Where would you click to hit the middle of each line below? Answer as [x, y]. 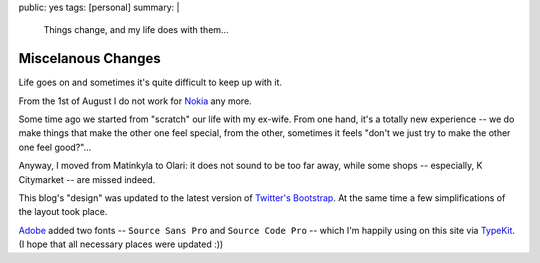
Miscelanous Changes [89, 58]
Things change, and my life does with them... [136, 30]
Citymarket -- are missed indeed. [87, 179]
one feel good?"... [55, 147]
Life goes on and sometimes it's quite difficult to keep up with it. [150, 82]
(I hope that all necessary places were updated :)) [121, 244]
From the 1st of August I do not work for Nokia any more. [135, 101]
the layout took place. [63, 212]
